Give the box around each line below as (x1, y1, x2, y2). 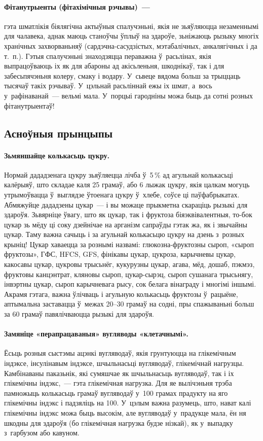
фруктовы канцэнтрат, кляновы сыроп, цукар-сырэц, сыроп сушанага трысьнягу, (4, 268, 253, 279)
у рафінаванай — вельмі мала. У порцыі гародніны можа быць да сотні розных (4, 90, 253, 100)
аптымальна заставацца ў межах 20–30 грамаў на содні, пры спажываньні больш (4, 298, 254, 309)
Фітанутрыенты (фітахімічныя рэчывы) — (4, 1, 150, 12)
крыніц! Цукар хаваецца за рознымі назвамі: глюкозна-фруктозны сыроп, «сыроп (4, 239, 254, 249)
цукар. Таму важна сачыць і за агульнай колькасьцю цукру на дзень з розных (4, 229, 244, 240)
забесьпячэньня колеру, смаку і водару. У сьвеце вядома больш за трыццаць (4, 70, 241, 81)
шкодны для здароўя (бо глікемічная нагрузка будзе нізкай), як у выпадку (4, 417, 233, 428)
